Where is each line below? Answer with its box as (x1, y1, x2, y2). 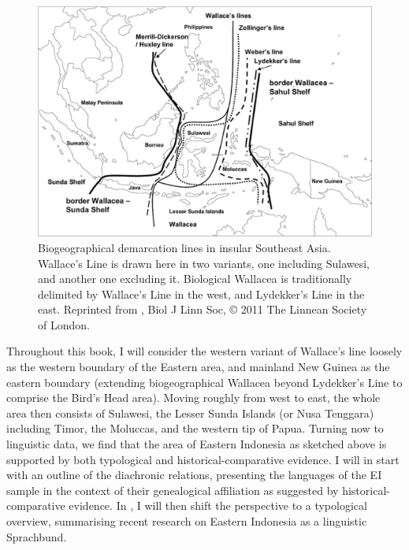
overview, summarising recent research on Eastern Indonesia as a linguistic (6, 513, 367, 530)
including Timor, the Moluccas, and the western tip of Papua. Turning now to (6, 420, 384, 437)
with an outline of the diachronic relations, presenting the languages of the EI (6, 466, 382, 483)
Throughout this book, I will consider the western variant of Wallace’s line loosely (6, 343, 403, 359)
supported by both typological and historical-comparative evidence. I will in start (6, 451, 400, 467)
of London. (38, 316, 90, 333)
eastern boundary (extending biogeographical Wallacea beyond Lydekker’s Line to (6, 373, 403, 390)
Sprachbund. (6, 528, 67, 544)
